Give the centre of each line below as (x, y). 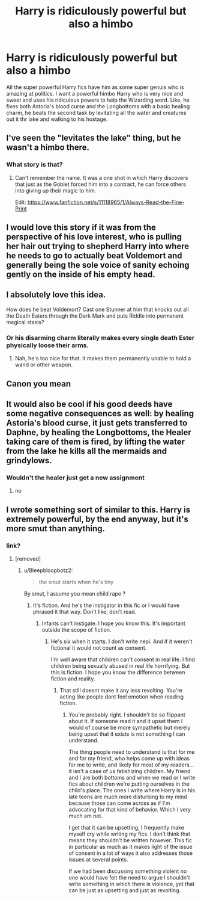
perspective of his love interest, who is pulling (94, 237)
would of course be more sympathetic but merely (130, 727)
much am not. (86, 816)
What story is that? (34, 165)
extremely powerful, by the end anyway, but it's (97, 519)
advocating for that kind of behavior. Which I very (130, 809)
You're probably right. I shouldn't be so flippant (127, 715)
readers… (182, 765)
